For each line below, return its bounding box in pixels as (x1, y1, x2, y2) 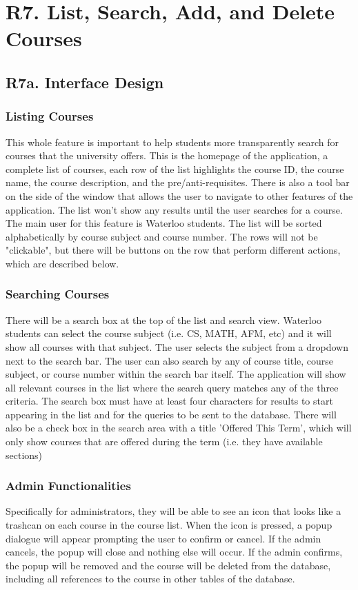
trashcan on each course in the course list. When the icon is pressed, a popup (6, 518, 332, 532)
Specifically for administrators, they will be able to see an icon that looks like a (6, 504, 341, 518)
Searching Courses (6, 285, 110, 303)
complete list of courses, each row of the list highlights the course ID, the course (6, 161, 344, 176)
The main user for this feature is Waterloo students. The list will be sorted (6, 216, 322, 230)
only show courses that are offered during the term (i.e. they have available (6, 434, 323, 449)
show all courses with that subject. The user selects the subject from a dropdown (6, 339, 348, 354)
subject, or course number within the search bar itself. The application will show (6, 367, 346, 381)
